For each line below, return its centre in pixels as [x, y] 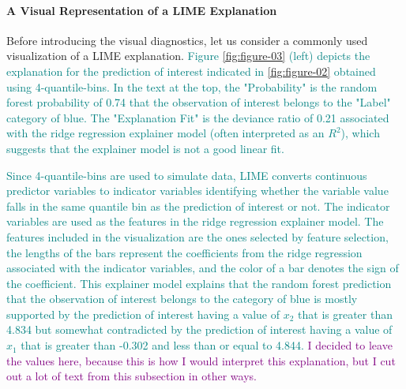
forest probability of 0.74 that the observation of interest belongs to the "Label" [199, 102]
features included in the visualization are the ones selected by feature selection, [197, 236]
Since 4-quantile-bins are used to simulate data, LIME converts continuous [187, 175]
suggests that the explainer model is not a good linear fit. [145, 148]
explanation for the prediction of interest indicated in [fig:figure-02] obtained [191, 71]
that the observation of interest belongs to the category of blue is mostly [182, 299]
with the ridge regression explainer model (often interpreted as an [165, 133]
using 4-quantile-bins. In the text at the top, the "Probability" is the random [192, 86]
